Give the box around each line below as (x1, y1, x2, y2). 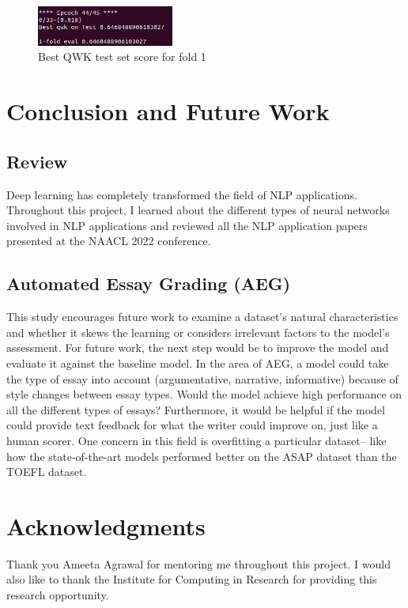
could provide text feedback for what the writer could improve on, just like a (6, 417, 378, 433)
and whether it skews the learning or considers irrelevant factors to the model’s (6, 323, 390, 340)
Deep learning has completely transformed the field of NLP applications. (6, 186, 357, 202)
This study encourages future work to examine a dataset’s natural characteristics (6, 308, 399, 325)
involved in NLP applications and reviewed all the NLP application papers (6, 217, 368, 233)
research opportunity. (6, 587, 109, 602)
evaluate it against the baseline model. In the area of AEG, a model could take (6, 354, 389, 371)
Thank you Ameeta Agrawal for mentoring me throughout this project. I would (6, 555, 391, 572)
